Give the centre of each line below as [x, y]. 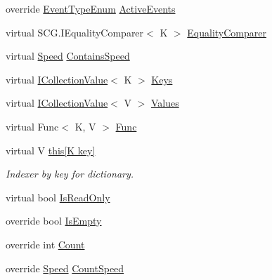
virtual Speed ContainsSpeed [68, 56]
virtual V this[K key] [51, 150]
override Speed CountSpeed [65, 268]
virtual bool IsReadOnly [58, 197]
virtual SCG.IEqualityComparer [75, 32]
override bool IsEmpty [54, 221]
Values [165, 103]
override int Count [45, 244]
